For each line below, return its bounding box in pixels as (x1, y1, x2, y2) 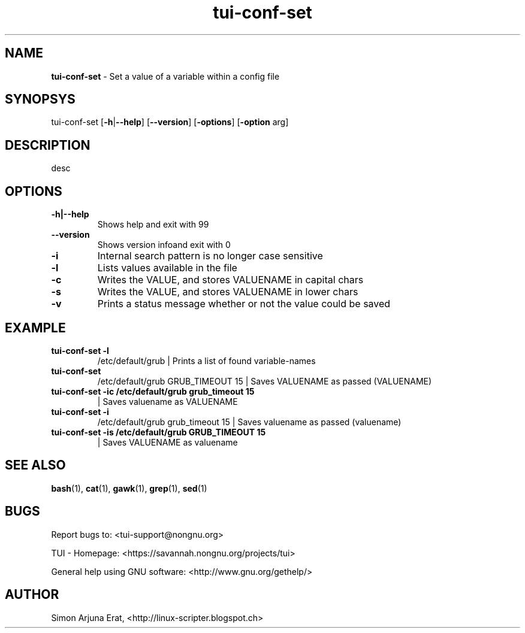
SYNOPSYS (5, 92, 76, 107)
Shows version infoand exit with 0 (97, 240, 231, 250)
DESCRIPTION (5, 137, 90, 153)
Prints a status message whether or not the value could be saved (97, 298, 391, 310)
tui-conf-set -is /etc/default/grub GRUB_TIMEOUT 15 (51, 426, 266, 437)
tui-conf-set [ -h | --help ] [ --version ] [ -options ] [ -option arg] (51, 117, 289, 128)
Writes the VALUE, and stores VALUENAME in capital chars (97, 274, 364, 286)
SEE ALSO (5, 458, 66, 473)
